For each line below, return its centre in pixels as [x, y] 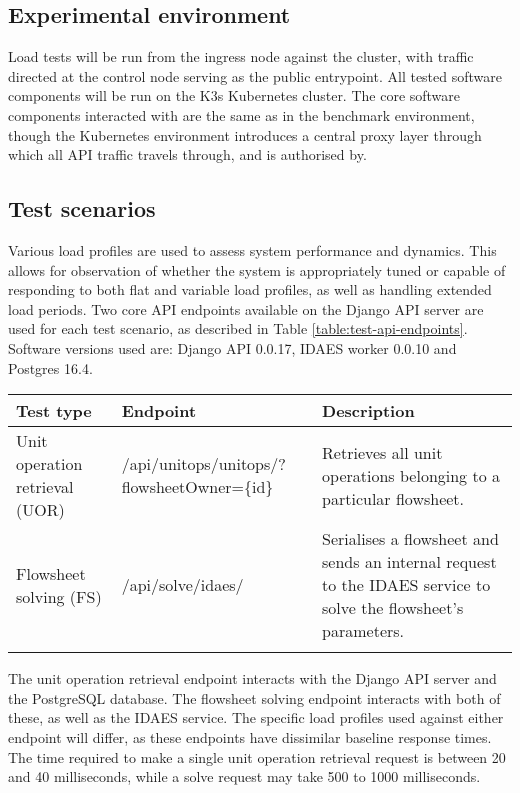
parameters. [363, 631]
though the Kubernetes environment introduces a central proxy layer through [245, 134]
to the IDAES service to [406, 585]
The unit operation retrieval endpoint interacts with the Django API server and [252, 678]
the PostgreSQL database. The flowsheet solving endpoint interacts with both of [254, 697]
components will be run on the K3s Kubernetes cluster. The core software [234, 95]
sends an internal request [409, 562]
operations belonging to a [411, 475]
